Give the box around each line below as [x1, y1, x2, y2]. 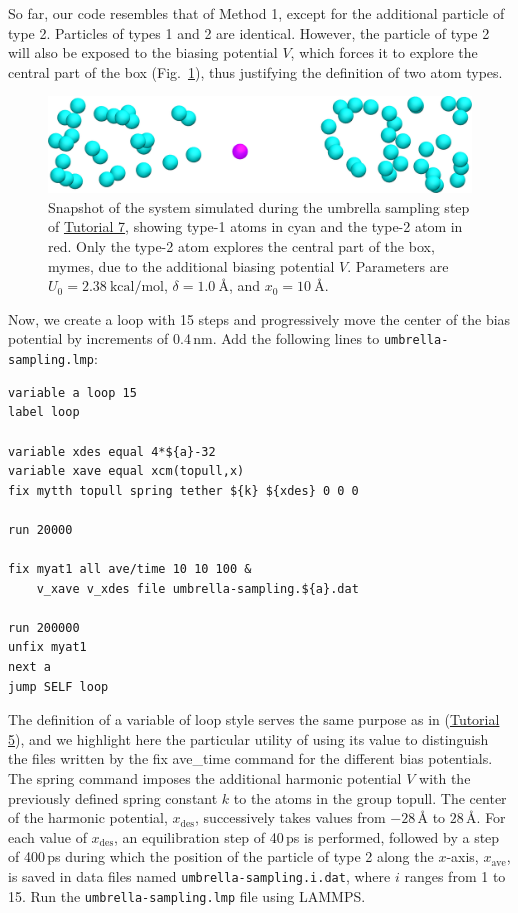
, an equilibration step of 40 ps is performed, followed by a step [114, 826, 500, 847]
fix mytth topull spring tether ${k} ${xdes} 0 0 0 [8, 483, 359, 498]
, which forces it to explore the [290, 42, 478, 63]
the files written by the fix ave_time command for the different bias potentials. [8, 748, 493, 769]
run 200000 [8, 620, 80, 635]
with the [419, 768, 471, 789]
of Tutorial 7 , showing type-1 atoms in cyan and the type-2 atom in [48, 216, 463, 237]
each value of [8, 826, 87, 847]
